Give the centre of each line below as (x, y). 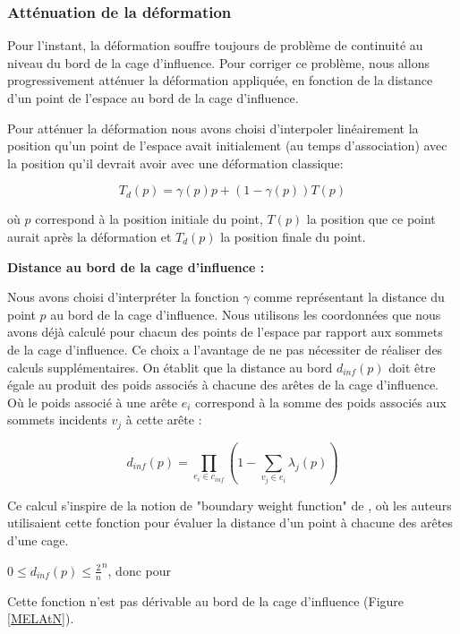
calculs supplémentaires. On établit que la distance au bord (170, 367)
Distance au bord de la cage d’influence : (136, 266)
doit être (412, 367)
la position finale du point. (293, 236)
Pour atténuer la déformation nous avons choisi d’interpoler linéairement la (213, 128)
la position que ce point (371, 219)
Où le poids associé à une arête (93, 402)
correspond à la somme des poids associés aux (321, 402)
